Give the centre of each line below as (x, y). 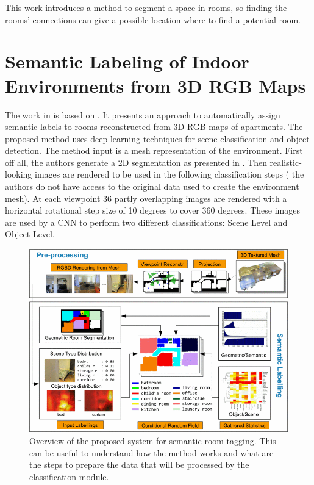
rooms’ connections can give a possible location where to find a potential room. (153, 19)
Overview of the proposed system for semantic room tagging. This (153, 441)
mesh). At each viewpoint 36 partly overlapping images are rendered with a (146, 198)
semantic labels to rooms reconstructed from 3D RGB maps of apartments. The (154, 127)
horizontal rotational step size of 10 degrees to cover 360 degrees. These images (152, 210)
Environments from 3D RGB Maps (155, 85)
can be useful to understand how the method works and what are (152, 452)
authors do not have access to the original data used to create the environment (152, 186)
